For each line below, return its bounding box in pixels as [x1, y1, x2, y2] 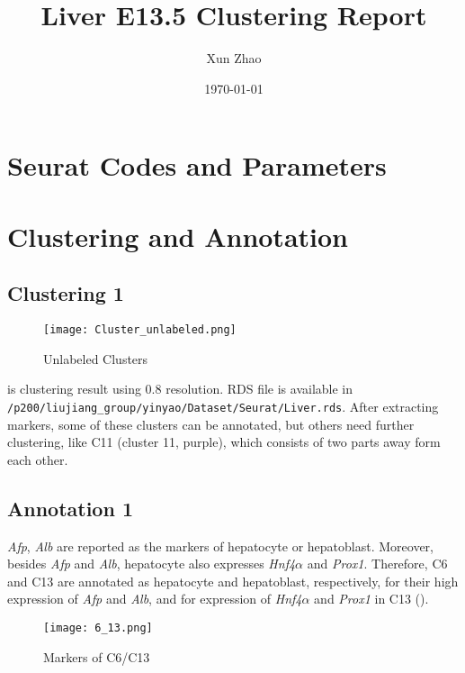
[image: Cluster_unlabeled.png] [43, 323, 237, 337]
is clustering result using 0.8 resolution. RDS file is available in [7, 379, 353, 398]
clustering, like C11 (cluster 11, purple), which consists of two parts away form [7, 432, 441, 451]
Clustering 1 [7, 279, 124, 307]
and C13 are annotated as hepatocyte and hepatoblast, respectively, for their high [7, 571, 459, 590]
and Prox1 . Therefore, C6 [307, 554, 448, 573]
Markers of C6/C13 [43, 647, 150, 666]
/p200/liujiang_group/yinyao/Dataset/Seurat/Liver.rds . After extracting [7, 396, 439, 415]
